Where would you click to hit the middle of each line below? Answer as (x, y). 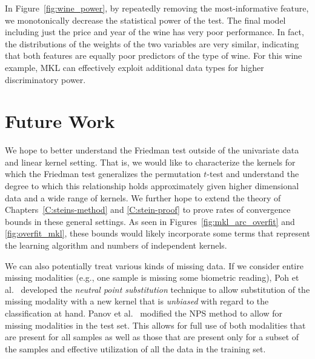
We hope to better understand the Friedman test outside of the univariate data (152, 150)
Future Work (60, 121)
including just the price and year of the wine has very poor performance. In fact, (154, 32)
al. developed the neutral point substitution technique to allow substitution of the (157, 289)
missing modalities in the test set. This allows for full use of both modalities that (155, 325)
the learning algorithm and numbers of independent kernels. (116, 245)
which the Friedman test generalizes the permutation (103, 174)
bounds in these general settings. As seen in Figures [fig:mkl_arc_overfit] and (150, 221)
